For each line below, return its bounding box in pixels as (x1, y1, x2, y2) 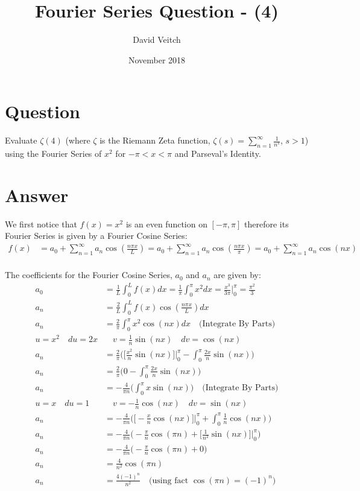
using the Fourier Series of (5, 147, 102, 160)
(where (65, 134, 90, 147)
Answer (5, 182, 69, 207)
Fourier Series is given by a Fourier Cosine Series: (5, 229, 188, 242)
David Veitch (133, 33, 181, 46)
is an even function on (125, 217, 207, 230)
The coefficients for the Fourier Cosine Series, (5, 268, 172, 281)
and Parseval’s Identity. (174, 147, 261, 160)
